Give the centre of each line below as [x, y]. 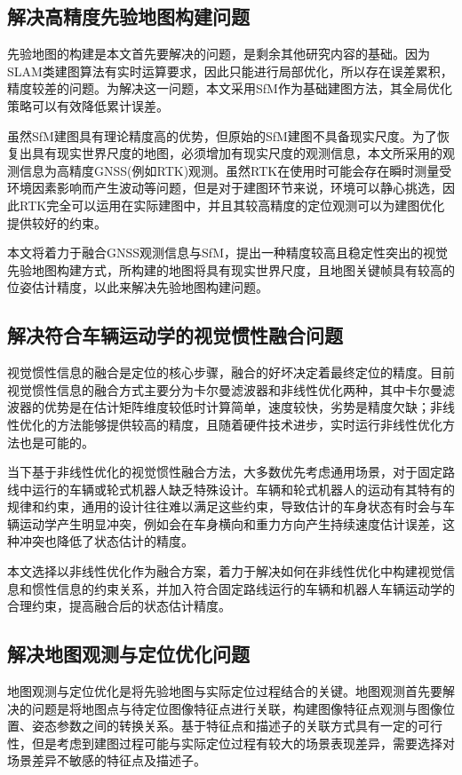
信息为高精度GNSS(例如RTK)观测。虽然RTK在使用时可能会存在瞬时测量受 [235, 170]
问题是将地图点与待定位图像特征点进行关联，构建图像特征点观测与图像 [237, 708]
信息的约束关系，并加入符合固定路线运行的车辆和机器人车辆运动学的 [255, 588]
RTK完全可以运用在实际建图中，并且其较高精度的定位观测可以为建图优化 [232, 205]
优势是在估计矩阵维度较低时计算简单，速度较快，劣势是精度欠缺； [237, 407]
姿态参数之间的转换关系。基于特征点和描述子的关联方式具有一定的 [224, 726]
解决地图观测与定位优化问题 [128, 654]
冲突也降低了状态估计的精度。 [106, 541]
